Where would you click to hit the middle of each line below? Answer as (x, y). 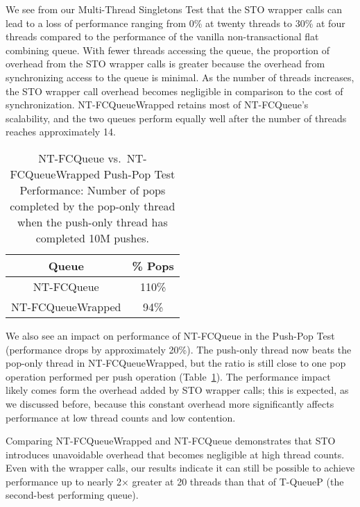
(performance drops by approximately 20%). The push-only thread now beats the (179, 349)
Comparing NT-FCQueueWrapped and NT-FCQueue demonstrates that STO (171, 441)
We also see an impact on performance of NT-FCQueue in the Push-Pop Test (170, 335)
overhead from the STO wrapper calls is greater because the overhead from (165, 64)
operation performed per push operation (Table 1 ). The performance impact (168, 376)
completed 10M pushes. (92, 238)
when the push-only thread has (93, 222)
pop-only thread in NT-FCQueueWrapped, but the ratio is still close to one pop (176, 363)
